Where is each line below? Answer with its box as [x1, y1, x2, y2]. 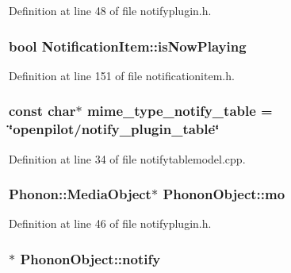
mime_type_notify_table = [86, 101, 273, 121]
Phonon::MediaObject [9, 184, 151, 204]
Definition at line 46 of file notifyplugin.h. [9, 215, 212, 232]
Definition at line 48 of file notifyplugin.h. [9, 2, 212, 18]
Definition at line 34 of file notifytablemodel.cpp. [9, 150, 246, 167]
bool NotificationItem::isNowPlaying [9, 36, 247, 56]
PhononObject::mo [163, 184, 285, 204]
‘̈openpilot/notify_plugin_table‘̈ [9, 119, 220, 139]
